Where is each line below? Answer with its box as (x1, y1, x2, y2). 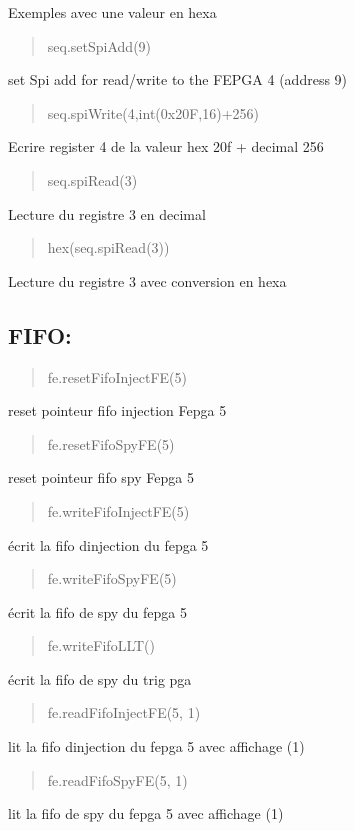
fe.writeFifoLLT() (47, 635, 155, 656)
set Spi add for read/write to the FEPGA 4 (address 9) (8, 69, 348, 90)
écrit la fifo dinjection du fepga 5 (8, 534, 209, 555)
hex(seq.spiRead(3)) (47, 237, 170, 258)
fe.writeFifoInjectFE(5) (47, 500, 190, 521)
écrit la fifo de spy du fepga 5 (8, 601, 188, 622)
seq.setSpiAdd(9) (47, 35, 152, 56)
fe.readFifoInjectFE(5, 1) (47, 702, 201, 723)
